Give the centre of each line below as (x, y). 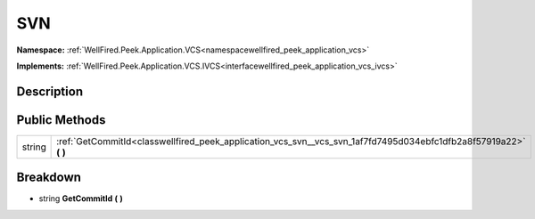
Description (50, 91)
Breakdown (49, 178)
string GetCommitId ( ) (81, 199)
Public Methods (61, 120)
